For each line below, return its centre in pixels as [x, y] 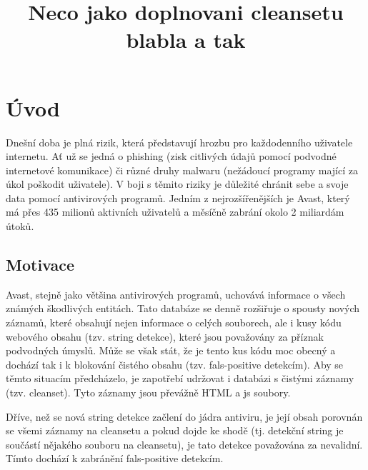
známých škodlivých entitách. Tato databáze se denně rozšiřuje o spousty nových [183, 308]
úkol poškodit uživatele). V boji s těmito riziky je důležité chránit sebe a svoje [177, 184]
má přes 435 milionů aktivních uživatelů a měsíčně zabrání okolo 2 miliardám [175, 212]
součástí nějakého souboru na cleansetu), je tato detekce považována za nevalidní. [184, 444]
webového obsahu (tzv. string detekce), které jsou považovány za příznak [165, 336]
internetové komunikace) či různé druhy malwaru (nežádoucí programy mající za [182, 170]
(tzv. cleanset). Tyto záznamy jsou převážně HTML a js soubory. [148, 392]
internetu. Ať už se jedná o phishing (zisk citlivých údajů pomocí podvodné [171, 156]
